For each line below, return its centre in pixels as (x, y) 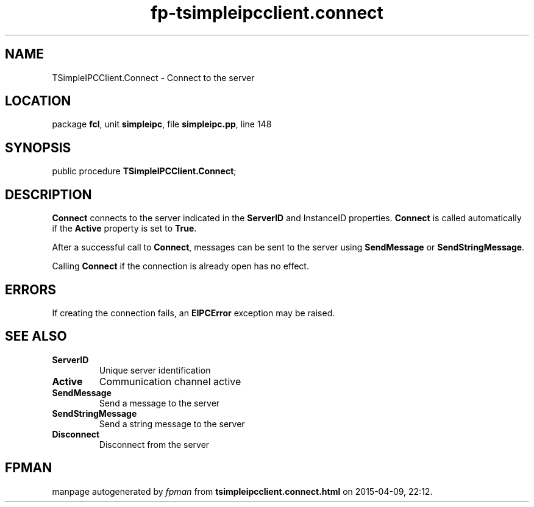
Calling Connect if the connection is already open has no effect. (180, 266)
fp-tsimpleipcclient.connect (267, 13)
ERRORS (31, 289)
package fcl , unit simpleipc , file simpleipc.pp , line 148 (162, 124)
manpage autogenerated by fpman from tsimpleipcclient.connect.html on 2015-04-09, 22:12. (242, 491)
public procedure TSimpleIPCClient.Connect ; (144, 171)
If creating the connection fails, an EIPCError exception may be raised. (194, 313)
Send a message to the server (159, 403)
